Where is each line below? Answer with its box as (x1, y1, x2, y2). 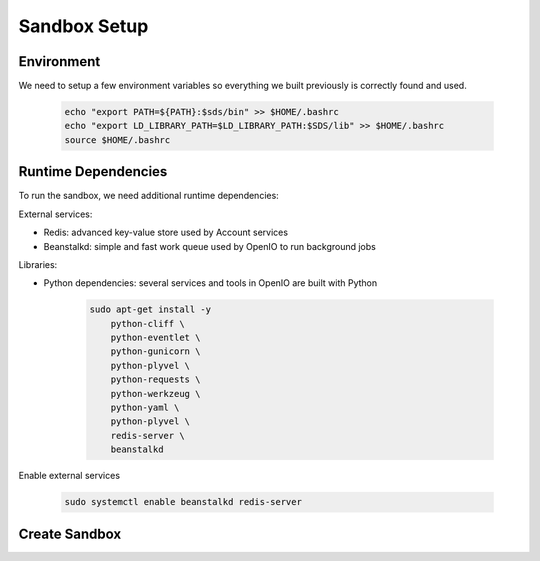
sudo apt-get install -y (89, 304, 212, 315)
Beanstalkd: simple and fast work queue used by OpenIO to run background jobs (43, 240, 377, 252)
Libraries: (18, 258, 58, 270)
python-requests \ (110, 374, 201, 385)
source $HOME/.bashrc (64, 134, 171, 145)
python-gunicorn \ (110, 346, 201, 357)
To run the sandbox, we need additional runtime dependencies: (18, 190, 279, 202)
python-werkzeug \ (110, 388, 201, 399)
